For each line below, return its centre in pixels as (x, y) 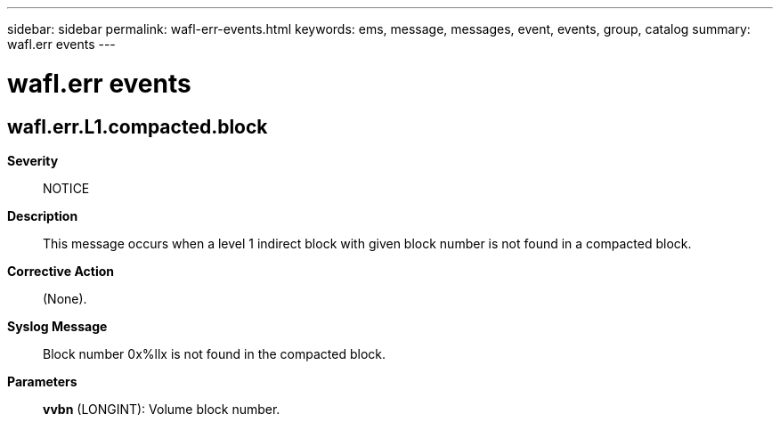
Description (43, 215)
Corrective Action (61, 271)
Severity (33, 160)
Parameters (42, 381)
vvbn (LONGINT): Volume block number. (162, 409)
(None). (65, 298)
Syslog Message (57, 326)
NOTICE (66, 188)
